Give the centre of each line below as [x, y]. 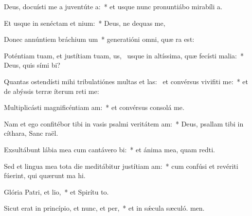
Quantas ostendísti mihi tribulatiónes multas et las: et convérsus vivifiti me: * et [126, 81]
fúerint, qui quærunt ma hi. [45, 175]
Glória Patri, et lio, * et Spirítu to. [56, 191]
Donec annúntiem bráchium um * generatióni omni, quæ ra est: [99, 39]
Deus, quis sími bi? [32, 65]
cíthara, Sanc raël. [31, 133]
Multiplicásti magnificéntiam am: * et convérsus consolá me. [94, 107]
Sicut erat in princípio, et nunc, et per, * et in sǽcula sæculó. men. [104, 208]
